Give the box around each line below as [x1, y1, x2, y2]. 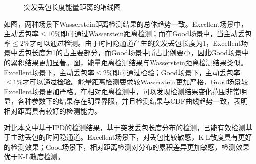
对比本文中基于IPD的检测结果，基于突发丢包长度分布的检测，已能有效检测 [4, 122, 246, 132]
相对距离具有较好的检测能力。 [4, 105, 101, 116]
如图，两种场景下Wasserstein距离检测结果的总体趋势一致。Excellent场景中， [4, 18, 248, 29]
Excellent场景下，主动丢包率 [4, 67, 95, 77]
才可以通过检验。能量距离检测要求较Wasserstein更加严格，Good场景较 [22, 77, 248, 87]
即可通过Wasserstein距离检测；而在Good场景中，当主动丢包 [60, 28, 252, 39]
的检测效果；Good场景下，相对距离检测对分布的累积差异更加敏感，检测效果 [4, 141, 250, 152]
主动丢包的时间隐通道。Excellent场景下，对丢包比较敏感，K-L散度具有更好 [10, 132, 252, 142]
